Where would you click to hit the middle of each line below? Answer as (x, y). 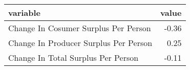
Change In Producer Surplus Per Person (80, 43)
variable (25, 13)
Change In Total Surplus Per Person (73, 57)
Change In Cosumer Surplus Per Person (80, 28)
